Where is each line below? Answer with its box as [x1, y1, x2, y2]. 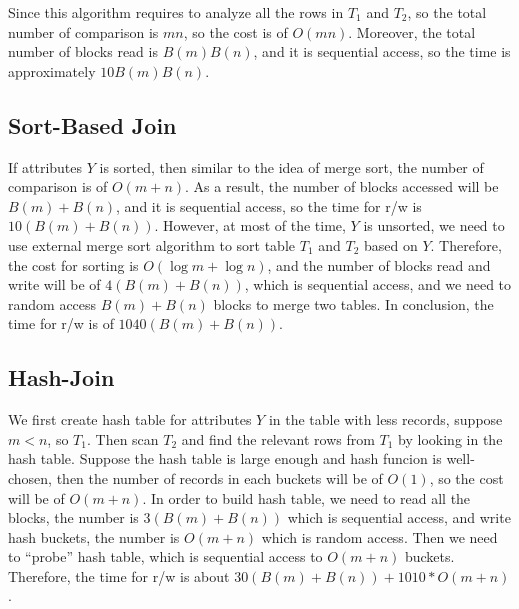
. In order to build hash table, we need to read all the [142, 487, 471, 508]
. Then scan [86, 428, 159, 449]
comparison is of [8, 176, 108, 197]
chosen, [8, 467, 53, 488]
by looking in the [398, 428, 503, 449]
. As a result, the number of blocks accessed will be [185, 176, 499, 197]
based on [364, 234, 418, 255]
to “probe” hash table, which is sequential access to [8, 546, 323, 567]
